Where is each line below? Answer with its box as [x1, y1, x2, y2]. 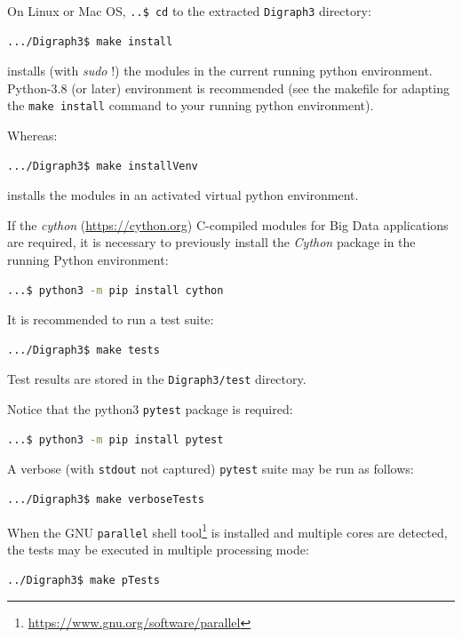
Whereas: [7, 126, 58, 145]
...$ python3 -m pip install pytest [7, 433, 224, 446]
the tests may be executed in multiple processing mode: [7, 539, 309, 558]
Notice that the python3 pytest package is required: [7, 400, 293, 419]
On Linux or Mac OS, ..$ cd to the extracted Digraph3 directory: [7, 2, 371, 20]
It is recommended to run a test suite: [7, 310, 214, 329]
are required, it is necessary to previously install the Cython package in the [7, 233, 416, 251]
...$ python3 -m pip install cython [7, 283, 224, 297]
